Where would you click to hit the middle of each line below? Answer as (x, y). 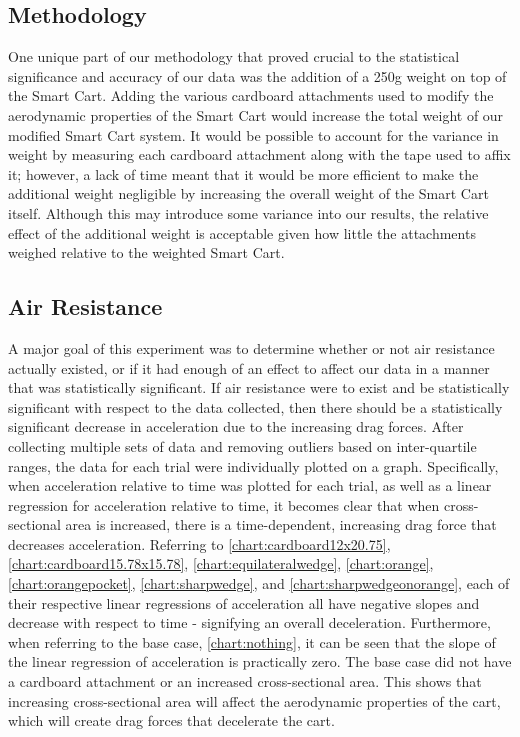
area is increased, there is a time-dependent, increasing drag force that (281, 524)
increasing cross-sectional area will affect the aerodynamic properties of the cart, (254, 700)
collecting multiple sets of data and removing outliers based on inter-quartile (242, 445)
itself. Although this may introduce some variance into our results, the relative (248, 212)
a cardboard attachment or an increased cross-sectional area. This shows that (245, 681)
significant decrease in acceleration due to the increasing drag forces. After (236, 426)
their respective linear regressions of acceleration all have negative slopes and (244, 602)
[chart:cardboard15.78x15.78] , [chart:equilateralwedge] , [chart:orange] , (221, 563)
